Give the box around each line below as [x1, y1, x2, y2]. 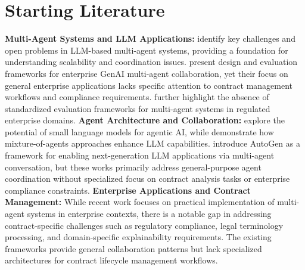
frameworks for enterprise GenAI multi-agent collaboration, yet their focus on [5, 67, 288, 79]
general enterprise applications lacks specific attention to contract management [5, 79, 293, 91]
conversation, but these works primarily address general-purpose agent [5, 160, 262, 173]
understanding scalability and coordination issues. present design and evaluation [5, 55, 298, 68]
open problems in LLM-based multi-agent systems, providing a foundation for [5, 44, 288, 56]
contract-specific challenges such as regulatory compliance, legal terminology [5, 219, 284, 231]
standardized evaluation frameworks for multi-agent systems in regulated [5, 102, 270, 114]
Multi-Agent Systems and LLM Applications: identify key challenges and [5, 32, 295, 45]
